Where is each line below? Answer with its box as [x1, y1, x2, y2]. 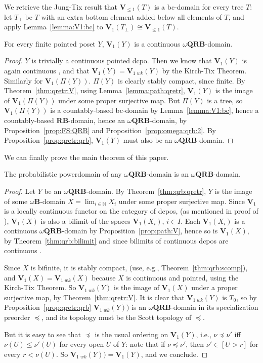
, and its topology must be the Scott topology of [41, 312, 192, 322]
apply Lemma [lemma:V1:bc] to [4, 21, 103, 32]
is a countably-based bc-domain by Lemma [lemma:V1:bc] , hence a [50, 105, 259, 115]
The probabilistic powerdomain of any [4, 169, 122, 179]
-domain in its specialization [171, 302, 258, 312]
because [92, 272, 116, 283]
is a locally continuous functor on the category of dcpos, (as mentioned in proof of [4, 206, 258, 216]
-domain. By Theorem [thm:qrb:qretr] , [86, 185, 206, 196]
